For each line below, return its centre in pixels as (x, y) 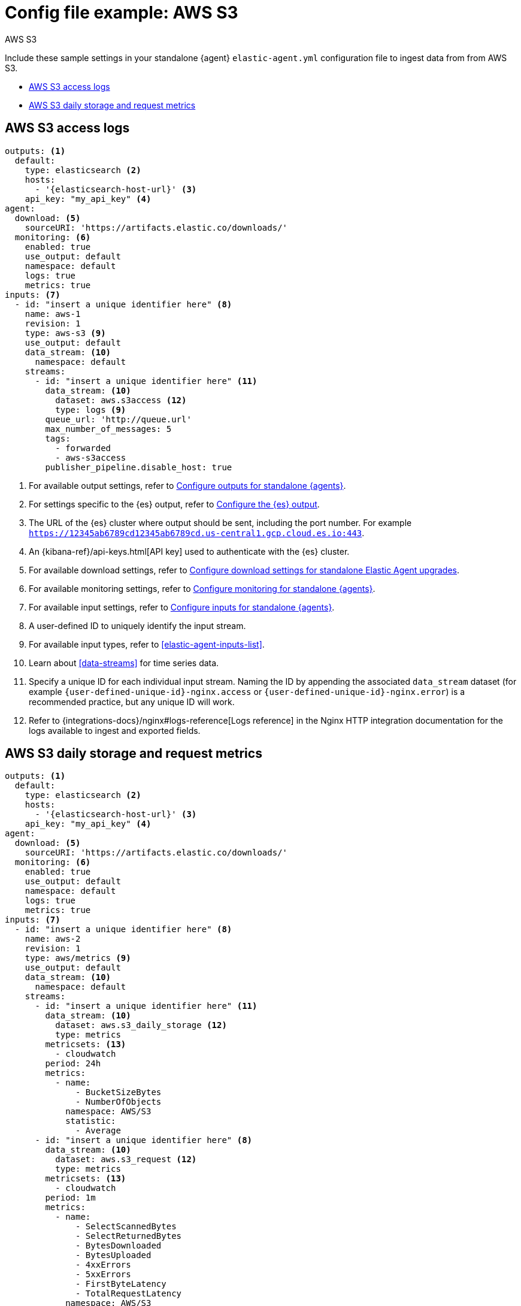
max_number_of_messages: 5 (108, 429)
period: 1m (70, 1198)
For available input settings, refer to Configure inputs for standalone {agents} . (182, 607)
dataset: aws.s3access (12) (121, 400)
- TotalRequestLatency (129, 1294)
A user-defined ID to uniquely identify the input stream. (137, 625)
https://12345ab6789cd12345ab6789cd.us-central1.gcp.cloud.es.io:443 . (197, 533)
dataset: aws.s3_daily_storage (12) (141, 1025)
